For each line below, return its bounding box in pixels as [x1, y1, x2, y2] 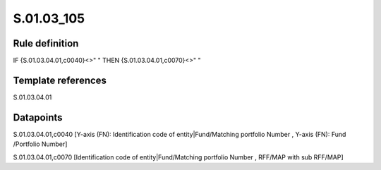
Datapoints [13, 111, 63, 123]
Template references [13, 74, 107, 86]
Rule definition [13, 37, 79, 49]
